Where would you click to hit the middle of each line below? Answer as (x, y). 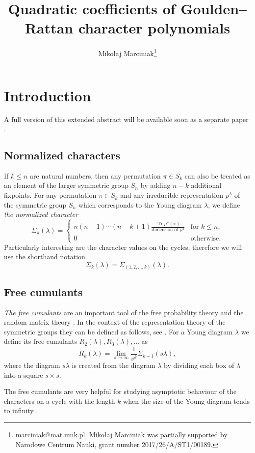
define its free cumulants (41, 341)
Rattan (49, 28)
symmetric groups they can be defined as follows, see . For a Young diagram (118, 331)
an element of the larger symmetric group (66, 185)
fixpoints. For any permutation (50, 195)
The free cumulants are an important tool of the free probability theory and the (124, 312)
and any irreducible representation (172, 195)
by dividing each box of (199, 365)
